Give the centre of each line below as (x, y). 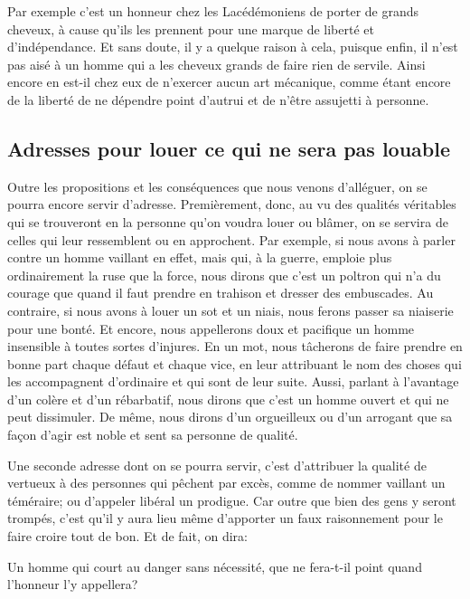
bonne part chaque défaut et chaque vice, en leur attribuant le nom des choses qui (235, 363)
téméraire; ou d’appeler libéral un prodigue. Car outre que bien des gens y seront (232, 500)
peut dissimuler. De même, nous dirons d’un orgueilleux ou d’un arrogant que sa (230, 417)
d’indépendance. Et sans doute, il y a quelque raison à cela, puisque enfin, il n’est (233, 47)
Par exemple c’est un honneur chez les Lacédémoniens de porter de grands (213, 11)
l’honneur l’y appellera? (73, 584)
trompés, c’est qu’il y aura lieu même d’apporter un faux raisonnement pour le (225, 518)
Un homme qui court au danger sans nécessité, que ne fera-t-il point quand (215, 566)
